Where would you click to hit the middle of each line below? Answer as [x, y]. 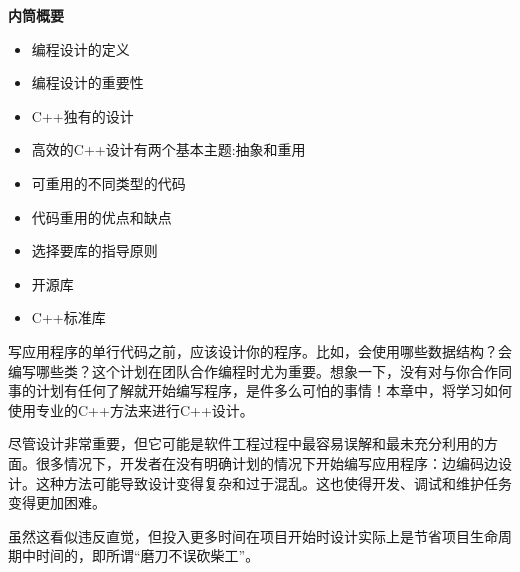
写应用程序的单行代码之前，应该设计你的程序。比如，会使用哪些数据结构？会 [260, 350]
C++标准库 [68, 317]
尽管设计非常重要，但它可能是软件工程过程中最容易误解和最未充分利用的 [246, 443]
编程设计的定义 [80, 48]
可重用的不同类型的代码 [108, 182]
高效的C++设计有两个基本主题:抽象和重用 [168, 149]
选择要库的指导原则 [94, 250]
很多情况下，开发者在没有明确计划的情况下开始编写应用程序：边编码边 [266, 462]
